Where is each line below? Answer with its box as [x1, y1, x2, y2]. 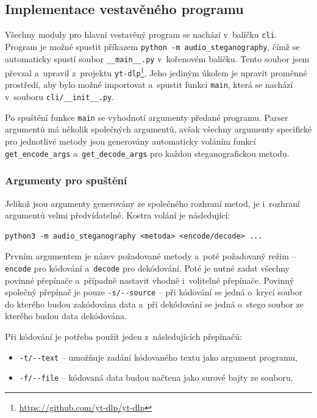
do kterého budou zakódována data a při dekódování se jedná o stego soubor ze [5, 297, 304, 310]
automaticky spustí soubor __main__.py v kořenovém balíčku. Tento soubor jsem [5, 52, 310, 65]
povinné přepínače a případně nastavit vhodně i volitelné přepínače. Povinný [5, 273, 294, 286]
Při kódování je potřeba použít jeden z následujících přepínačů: [5, 330, 242, 342]
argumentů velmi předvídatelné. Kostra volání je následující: [5, 209, 230, 222]
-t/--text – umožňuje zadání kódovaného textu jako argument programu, [19, 350, 297, 363]
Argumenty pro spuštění [5, 173, 127, 188]
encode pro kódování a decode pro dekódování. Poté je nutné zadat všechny [5, 261, 290, 274]
